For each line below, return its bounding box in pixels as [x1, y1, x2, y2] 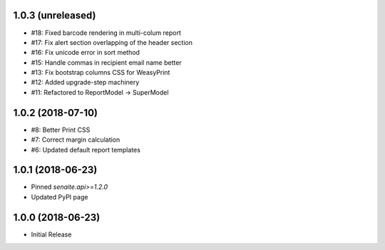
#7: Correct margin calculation [31, 135, 120, 144]
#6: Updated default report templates [31, 145, 140, 154]
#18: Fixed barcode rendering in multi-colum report [31, 28, 181, 37]
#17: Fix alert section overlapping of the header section [31, 38, 192, 46]
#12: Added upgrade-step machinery [31, 78, 140, 87]
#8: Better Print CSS [31, 125, 91, 134]
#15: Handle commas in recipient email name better [31, 58, 182, 67]
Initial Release [31, 230, 72, 239]
